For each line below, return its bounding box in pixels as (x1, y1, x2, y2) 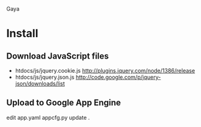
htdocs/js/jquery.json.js (15, 73, 75, 81)
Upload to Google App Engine (6, 98, 121, 108)
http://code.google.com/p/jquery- (75, 73, 161, 81)
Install (6, 27, 39, 40)
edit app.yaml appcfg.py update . (6, 114, 90, 121)
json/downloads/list (15, 80, 66, 87)
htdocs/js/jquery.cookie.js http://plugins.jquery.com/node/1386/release (15, 67, 195, 74)
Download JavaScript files (6, 51, 109, 61)
